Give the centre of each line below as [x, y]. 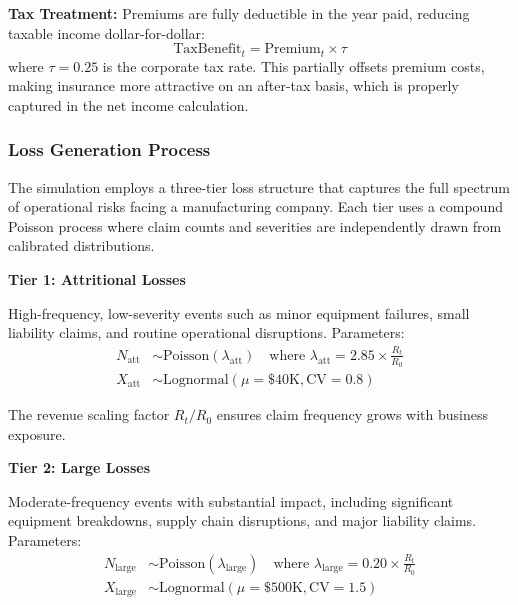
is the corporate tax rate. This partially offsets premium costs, [293, 65]
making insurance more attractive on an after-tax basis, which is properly [233, 85]
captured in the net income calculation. [128, 104]
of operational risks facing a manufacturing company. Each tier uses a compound [255, 206]
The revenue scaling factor [89, 414]
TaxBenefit [207, 49]
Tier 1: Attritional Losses [97, 279]
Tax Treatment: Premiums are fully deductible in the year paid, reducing [239, 13]
